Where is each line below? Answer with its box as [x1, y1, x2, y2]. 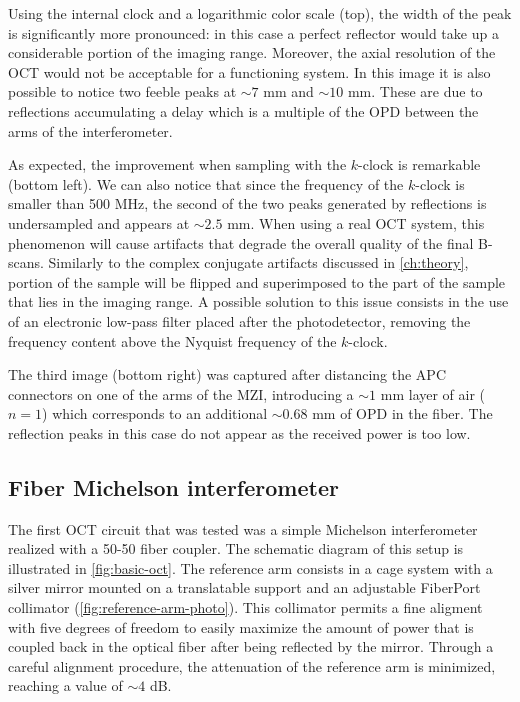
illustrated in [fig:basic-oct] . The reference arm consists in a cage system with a [8, 557, 493, 578]
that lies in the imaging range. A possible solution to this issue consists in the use [8, 291, 509, 312]
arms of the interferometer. [8, 120, 173, 141]
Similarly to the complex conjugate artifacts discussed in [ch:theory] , [48, 252, 469, 273]
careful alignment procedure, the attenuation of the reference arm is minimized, [8, 655, 496, 676]
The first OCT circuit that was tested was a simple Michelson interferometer [8, 518, 478, 539]
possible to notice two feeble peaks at [8, 81, 237, 102]
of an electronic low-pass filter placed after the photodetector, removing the [8, 310, 471, 331]
